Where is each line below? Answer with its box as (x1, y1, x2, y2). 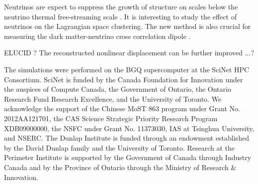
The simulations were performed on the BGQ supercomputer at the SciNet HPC (4, 64, 250, 74)
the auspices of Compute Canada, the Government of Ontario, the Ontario (4, 84, 231, 94)
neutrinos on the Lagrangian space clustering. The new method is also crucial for (4, 21, 251, 31)
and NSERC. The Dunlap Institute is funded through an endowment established (4, 133, 249, 143)
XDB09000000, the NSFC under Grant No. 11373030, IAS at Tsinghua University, (4, 123, 255, 133)
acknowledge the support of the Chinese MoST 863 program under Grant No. (4, 103, 240, 114)
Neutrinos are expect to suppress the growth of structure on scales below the (4, 1, 238, 11)
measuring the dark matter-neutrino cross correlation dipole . (4, 30, 191, 41)
